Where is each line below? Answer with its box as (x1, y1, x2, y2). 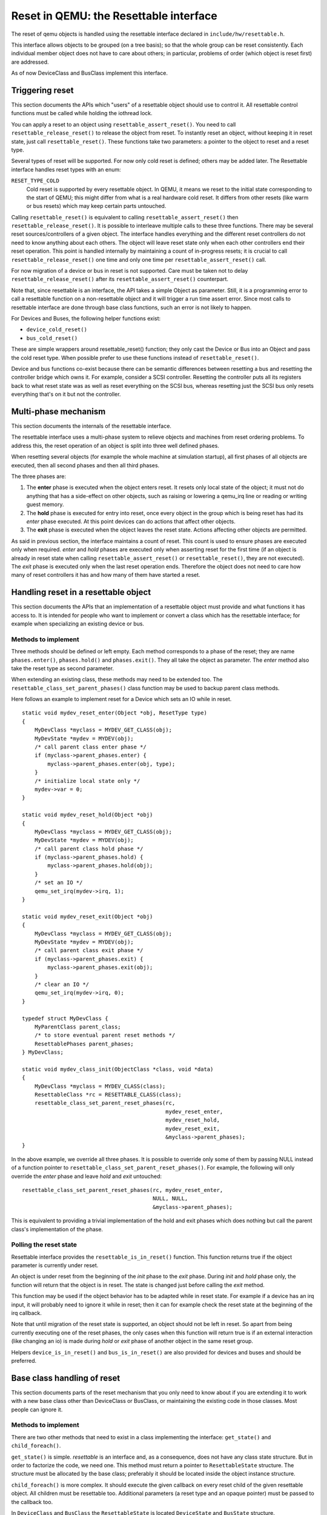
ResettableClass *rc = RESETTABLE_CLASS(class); (34, 1091, 182, 1098)
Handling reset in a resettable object (11, 587, 151, 598)
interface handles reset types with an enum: (11, 165, 121, 173)
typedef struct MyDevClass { (22, 1015, 108, 1022)
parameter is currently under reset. (11, 1262, 99, 1269)
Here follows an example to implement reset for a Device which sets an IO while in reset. (11, 696, 232, 703)
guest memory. (26, 501, 64, 508)
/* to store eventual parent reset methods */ (34, 1032, 176, 1039)
